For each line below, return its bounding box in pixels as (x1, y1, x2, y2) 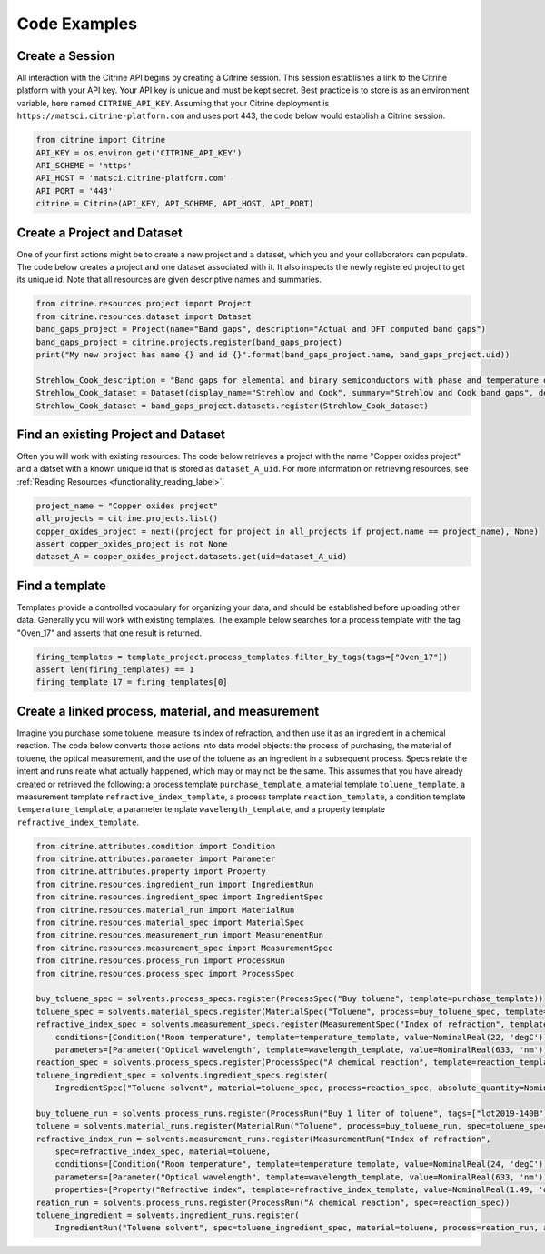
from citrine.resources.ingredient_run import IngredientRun (35, 878, 314, 889)
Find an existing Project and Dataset (16, 426, 226, 442)
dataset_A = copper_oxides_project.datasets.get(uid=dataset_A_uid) (35, 551, 348, 562)
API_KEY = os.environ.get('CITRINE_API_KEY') (35, 147, 243, 158)
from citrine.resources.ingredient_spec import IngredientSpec (35, 892, 324, 902)
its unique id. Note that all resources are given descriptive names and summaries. (16, 274, 322, 286)
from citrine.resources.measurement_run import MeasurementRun (35, 930, 324, 940)
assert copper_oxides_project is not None (35, 539, 228, 549)
